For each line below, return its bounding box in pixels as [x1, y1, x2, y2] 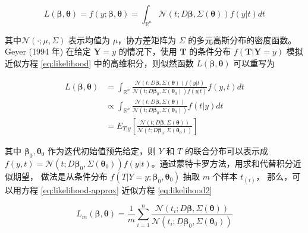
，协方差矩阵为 [118, 33, 177, 46]
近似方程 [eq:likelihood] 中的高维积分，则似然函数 [5, 56, 194, 69]
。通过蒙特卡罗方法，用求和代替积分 [151, 157, 293, 169]
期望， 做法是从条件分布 [12, 170, 108, 182]
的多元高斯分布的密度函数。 [188, 33, 297, 46]
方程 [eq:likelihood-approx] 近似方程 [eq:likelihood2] [21, 183, 212, 196]
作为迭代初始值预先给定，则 [47, 144, 156, 157]
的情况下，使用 [118, 45, 177, 58]
